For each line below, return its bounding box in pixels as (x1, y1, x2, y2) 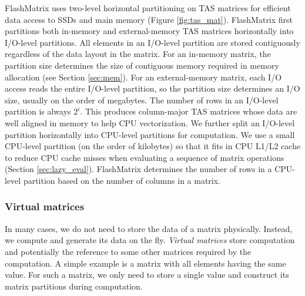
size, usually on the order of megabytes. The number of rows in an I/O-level (5, 93, 279, 106)
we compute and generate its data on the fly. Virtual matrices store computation (5, 234, 295, 246)
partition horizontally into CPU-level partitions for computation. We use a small (5, 128, 295, 140)
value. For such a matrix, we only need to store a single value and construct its (5, 268, 289, 281)
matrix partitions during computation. (5, 280, 143, 292)
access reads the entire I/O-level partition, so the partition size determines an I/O (5, 82, 300, 95)
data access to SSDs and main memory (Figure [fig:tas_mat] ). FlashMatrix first (5, 13, 293, 25)
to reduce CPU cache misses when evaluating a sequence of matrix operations (5, 151, 284, 163)
